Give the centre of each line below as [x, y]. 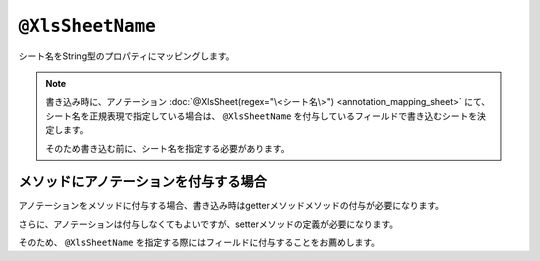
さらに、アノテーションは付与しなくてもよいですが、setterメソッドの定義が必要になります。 [208, 224]
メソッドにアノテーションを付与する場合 [142, 181]
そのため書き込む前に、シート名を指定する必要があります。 [167, 148]
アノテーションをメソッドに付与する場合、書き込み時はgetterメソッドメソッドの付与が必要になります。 [231, 206]
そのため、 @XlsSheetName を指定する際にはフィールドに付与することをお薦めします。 [199, 242]
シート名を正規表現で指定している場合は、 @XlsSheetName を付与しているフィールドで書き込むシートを [261, 116]
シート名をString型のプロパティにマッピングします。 [126, 56]
